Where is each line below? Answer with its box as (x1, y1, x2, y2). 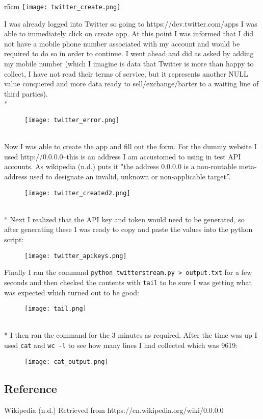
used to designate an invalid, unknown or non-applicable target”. (29, 171, 231, 182)
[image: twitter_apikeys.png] (24, 252, 127, 260)
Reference (4, 380, 57, 396)
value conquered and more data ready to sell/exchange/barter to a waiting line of (4, 78, 259, 89)
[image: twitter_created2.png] (24, 189, 130, 197)
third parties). (4, 88, 48, 99)
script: (4, 234, 24, 245)
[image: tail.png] (24, 305, 87, 313)
